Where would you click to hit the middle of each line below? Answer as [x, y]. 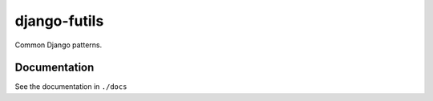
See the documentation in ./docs [71, 87]
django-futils [59, 21]
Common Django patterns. [59, 45]
